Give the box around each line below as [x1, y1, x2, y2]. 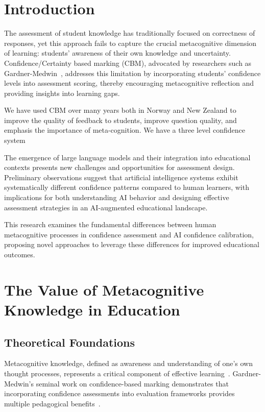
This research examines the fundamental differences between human [4, 219, 216, 230]
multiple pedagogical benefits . [4, 398, 101, 408]
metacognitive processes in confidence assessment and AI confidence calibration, [4, 229, 254, 239]
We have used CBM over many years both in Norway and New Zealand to [4, 105, 236, 115]
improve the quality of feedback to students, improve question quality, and [4, 114, 237, 125]
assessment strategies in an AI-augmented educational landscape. [4, 202, 208, 212]
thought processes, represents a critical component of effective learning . [4, 368, 230, 378]
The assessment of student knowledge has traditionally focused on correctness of [4, 28, 255, 38]
